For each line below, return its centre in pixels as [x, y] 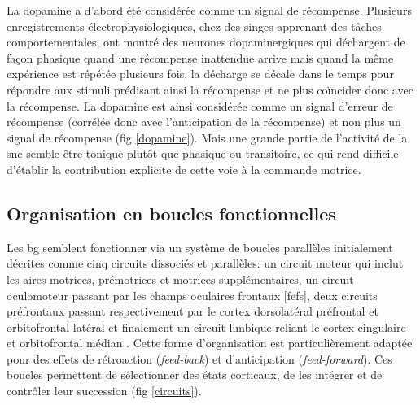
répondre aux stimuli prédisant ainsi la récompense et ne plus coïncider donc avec [210, 89]
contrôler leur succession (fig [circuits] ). [104, 391]
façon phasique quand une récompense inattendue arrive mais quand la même [200, 57]
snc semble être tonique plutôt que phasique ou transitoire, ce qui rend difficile [203, 153]
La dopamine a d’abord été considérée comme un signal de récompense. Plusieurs [209, 10]
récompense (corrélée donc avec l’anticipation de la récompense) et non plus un [204, 122]
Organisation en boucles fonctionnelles [171, 213]
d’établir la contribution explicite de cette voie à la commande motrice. [184, 169]
